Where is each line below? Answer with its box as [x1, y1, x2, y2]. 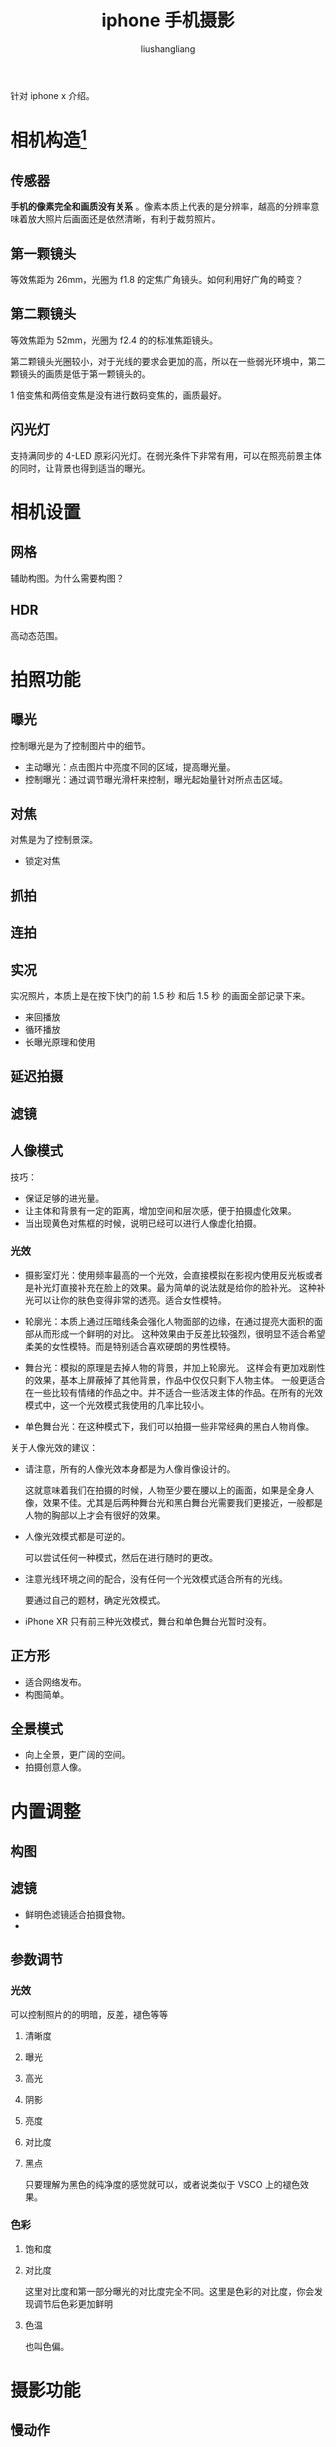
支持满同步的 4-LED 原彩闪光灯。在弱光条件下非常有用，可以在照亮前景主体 [10, 449, 322, 461]
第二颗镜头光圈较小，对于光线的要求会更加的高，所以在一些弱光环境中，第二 [10, 355, 326, 367]
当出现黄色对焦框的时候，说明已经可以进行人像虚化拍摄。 [24, 1217, 262, 1229]
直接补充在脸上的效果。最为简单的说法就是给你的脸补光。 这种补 [59, 1281, 326, 1293]
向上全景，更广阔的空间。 [24, 1749, 131, 1761]
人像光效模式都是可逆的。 [24, 1530, 131, 1542]
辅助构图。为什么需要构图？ [10, 572, 125, 584]
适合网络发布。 [24, 1676, 87, 1688]
